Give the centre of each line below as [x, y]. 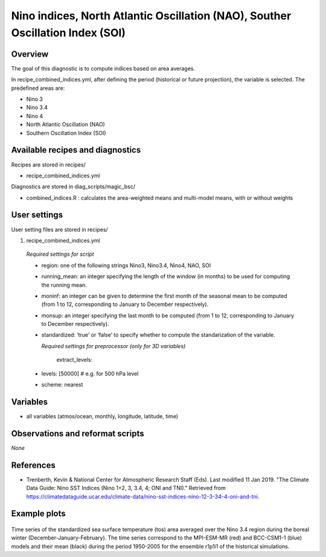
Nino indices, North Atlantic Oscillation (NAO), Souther [151, 16]
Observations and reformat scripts [78, 434]
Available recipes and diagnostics [76, 150]
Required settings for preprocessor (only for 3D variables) [113, 346]
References [33, 465]
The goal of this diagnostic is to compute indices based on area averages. [103, 68]
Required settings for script [60, 254]
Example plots [38, 514]
